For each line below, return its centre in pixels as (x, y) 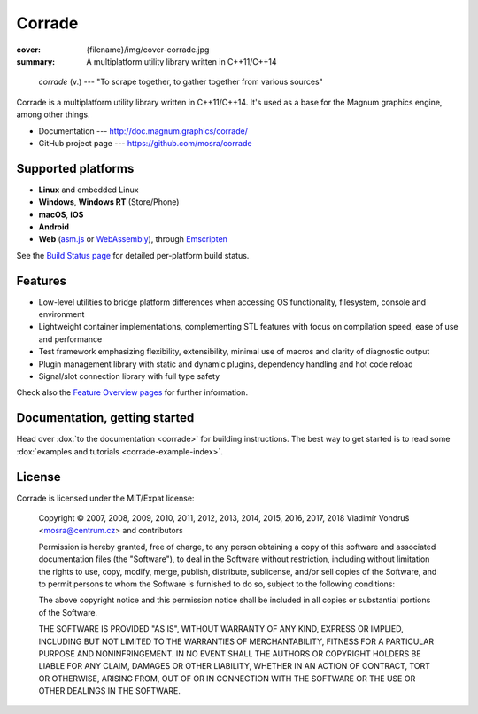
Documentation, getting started (105, 418)
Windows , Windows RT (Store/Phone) (109, 202)
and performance (70, 339)
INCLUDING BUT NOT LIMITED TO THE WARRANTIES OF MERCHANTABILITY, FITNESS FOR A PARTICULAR (236, 641)
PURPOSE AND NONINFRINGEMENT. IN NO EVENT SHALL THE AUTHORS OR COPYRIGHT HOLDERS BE (230, 653)
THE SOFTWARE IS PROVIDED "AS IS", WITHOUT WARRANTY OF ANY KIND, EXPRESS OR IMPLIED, (221, 629)
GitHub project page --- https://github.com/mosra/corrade (145, 143)
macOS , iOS (61, 214)
